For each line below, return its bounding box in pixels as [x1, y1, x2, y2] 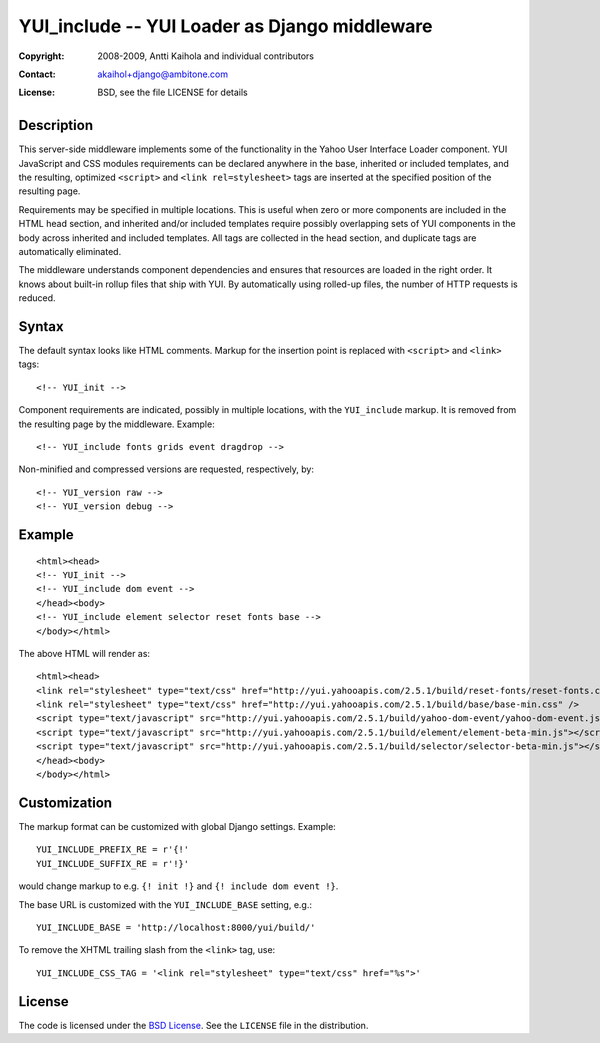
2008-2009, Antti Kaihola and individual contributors [97, 50, 315, 62]
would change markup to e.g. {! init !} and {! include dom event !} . [18, 880, 339, 892]
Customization [18, 794, 113, 811]
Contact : [18, 68, 57, 80]
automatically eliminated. [18, 245, 122, 257]
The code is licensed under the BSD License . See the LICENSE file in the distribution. [18, 1019, 369, 1031]
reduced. [18, 292, 56, 304]
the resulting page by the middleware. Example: [18, 418, 215, 430]
